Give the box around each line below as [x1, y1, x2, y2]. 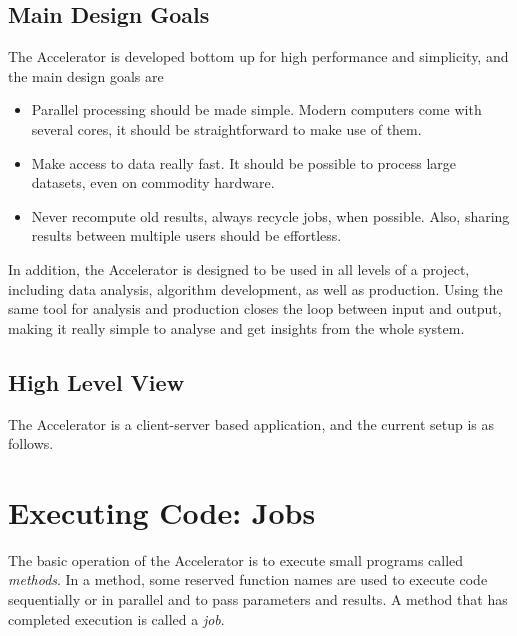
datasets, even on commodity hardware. [31, 172, 275, 193]
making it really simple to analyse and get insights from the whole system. [8, 317, 465, 338]
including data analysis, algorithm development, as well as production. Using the [8, 278, 503, 299]
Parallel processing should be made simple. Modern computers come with [31, 99, 482, 120]
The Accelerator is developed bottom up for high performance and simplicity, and [8, 46, 509, 67]
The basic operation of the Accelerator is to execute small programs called [8, 549, 464, 570]
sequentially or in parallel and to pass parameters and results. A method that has [8, 589, 508, 610]
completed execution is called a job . [8, 608, 225, 629]
